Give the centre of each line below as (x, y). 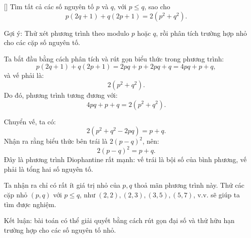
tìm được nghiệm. (30, 204)
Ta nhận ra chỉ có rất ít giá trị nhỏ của (62, 185)
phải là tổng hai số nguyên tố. (49, 169)
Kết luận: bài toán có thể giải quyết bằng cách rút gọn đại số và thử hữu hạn (119, 220)
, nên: (151, 141)
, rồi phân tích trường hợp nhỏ (201, 33)
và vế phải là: (24, 75)
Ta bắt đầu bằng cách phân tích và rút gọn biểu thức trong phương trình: (114, 58)
